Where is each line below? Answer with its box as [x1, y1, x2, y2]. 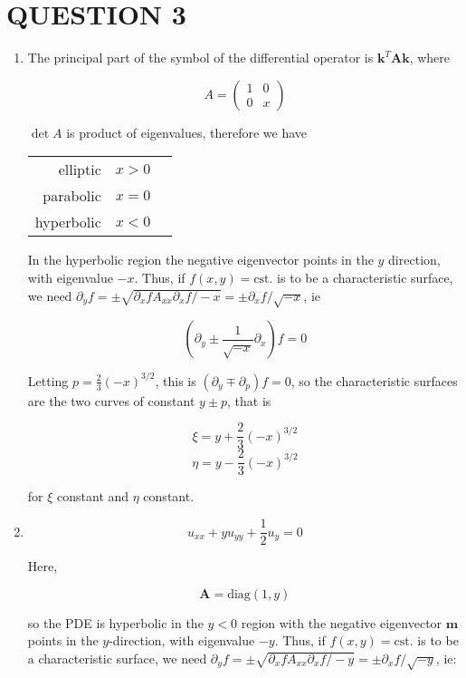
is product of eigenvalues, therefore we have [66, 122, 308, 141]
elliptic [58, 159, 101, 180]
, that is [227, 391, 271, 410]
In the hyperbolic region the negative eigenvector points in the [27, 250, 374, 269]
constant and [57, 487, 129, 506]
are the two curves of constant [27, 391, 195, 410]
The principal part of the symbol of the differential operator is [27, 48, 374, 67]
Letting [27, 371, 69, 390]
